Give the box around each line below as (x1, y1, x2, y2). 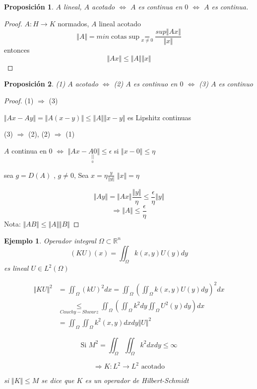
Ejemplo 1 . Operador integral (4, 235, 96, 245)
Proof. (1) (4, 95, 34, 106)
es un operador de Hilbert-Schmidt (85, 375, 189, 386)
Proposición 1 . (4, 1, 54, 11)
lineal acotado (99, 18, 141, 28)
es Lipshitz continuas (128, 112, 192, 122)
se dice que (41, 375, 74, 386)
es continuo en (133, 78, 178, 89)
